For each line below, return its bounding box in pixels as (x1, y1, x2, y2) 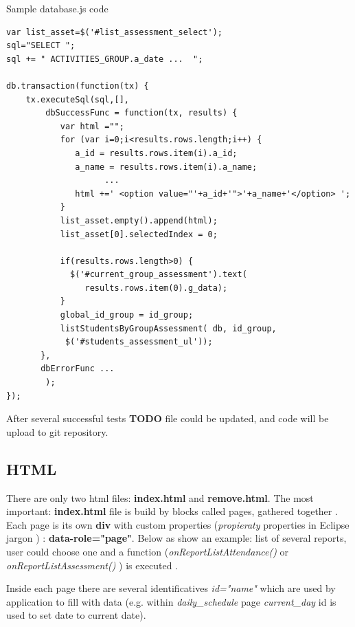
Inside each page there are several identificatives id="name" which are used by (6, 581, 336, 595)
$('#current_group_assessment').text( (70, 269, 247, 280)
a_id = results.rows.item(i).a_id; (75, 148, 238, 158)
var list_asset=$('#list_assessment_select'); (6, 27, 222, 37)
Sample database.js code (6, 1, 108, 15)
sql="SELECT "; (6, 41, 76, 51)
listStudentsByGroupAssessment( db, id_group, (60, 323, 277, 333)
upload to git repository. (6, 424, 108, 439)
